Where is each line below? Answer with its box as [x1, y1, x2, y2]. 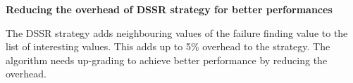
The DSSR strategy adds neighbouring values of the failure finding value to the [6, 25, 348, 40]
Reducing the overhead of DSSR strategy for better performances [6, 2, 333, 16]
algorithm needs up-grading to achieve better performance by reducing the [6, 52, 328, 67]
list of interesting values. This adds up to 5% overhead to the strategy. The [6, 39, 330, 54]
